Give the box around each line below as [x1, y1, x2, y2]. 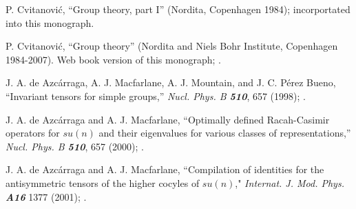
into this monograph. [6, 15, 94, 30]
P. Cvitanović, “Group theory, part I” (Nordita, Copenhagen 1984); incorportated [6, 2, 350, 16]
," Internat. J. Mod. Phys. [235, 175, 344, 190]
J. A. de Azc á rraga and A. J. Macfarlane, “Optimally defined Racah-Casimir [6, 112, 330, 126]
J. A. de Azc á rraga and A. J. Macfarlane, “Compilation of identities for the [6, 162, 324, 177]
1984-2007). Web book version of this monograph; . [6, 52, 221, 66]
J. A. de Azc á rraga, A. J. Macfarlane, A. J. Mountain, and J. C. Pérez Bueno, [6, 75, 336, 90]
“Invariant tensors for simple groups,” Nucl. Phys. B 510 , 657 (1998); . [6, 88, 306, 103]
